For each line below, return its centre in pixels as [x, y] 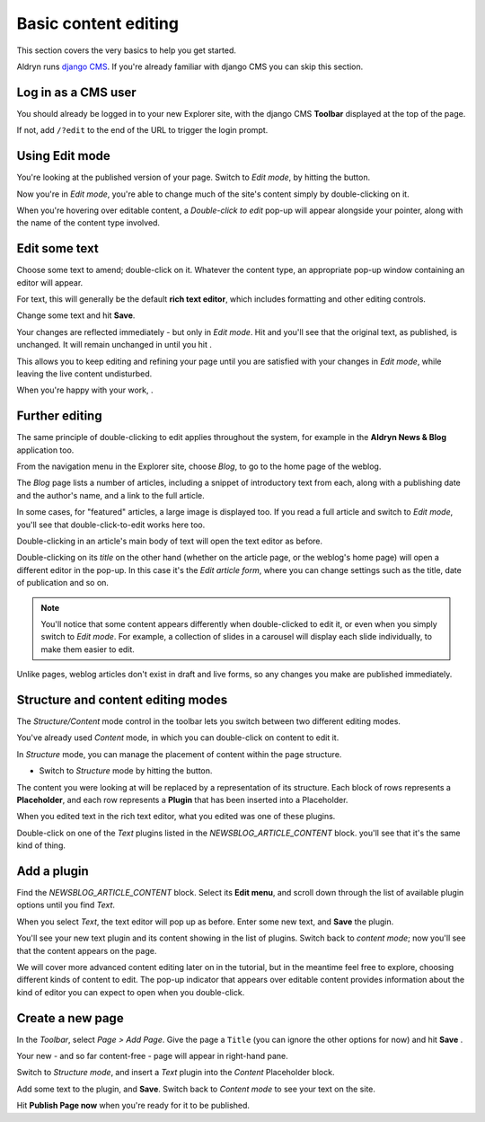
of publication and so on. [63, 583]
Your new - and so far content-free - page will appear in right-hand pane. [152, 1056]
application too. [45, 450]
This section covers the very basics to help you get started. [127, 50]
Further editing [59, 416]
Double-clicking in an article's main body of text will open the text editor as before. [170, 541]
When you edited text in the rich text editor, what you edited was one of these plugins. [176, 817]
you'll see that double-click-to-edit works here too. [111, 525]
